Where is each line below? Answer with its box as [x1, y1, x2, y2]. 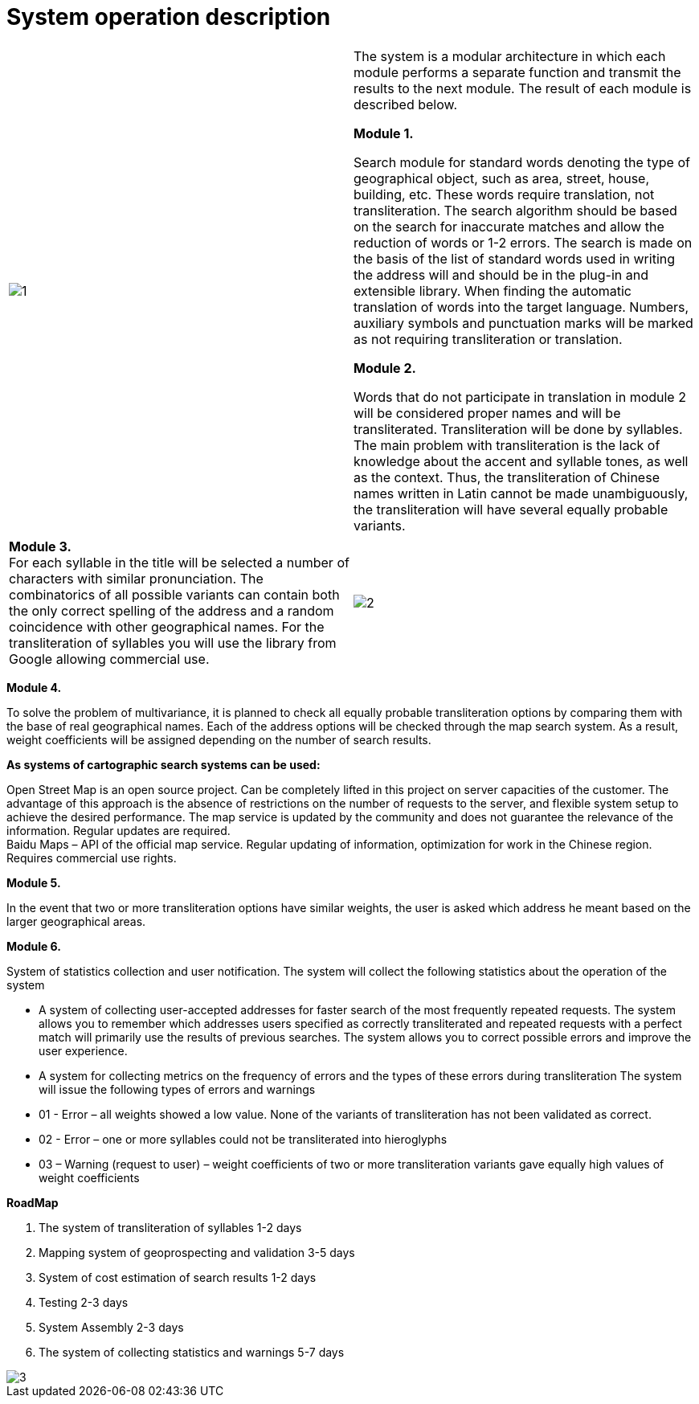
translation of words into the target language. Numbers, [354, 298, 689, 315]
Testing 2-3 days [39, 1295, 129, 1309]
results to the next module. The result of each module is [354, 80, 692, 96]
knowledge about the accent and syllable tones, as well [354, 452, 689, 469]
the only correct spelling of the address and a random [9, 602, 334, 619]
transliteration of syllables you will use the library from [9, 634, 337, 651]
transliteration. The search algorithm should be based [354, 202, 677, 219]
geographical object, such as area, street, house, [354, 170, 650, 186]
